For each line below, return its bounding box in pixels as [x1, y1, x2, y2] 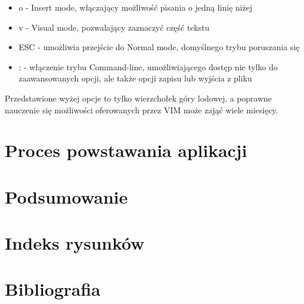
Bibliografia [5, 277, 101, 301]
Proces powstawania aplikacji [5, 138, 247, 162]
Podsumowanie [5, 184, 128, 208]
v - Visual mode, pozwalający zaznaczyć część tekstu [18, 21, 210, 33]
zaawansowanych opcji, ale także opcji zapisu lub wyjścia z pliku [18, 72, 252, 84]
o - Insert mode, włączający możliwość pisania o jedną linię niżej [18, 1, 253, 13]
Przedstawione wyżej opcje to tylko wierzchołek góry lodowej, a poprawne [5, 91, 272, 104]
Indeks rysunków [5, 231, 145, 255]
